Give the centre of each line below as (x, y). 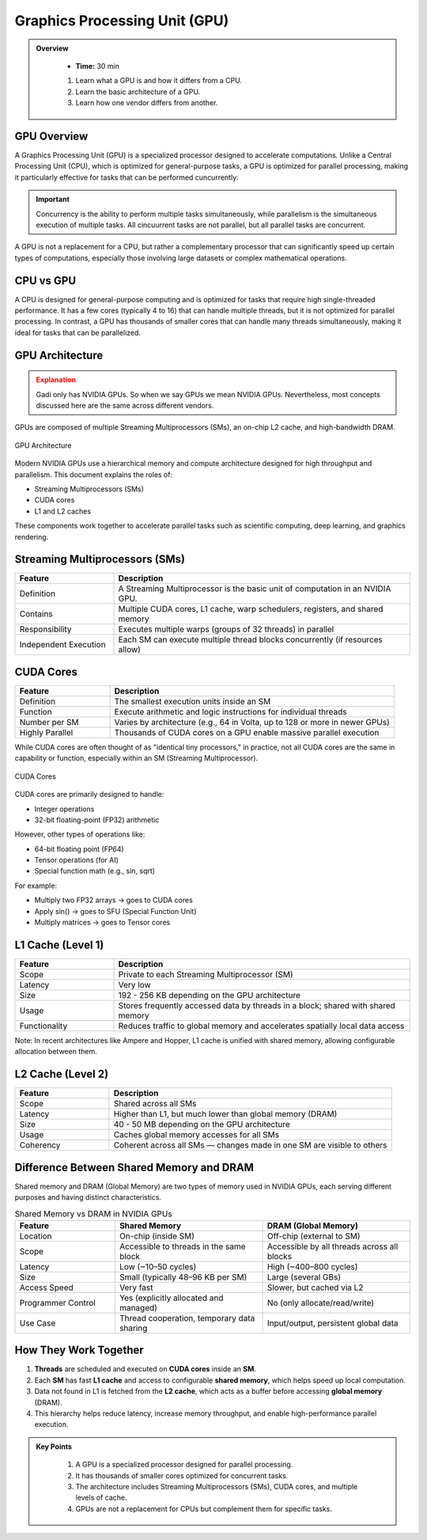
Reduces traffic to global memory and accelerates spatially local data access (261, 1026)
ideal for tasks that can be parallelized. (78, 332)
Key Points (54, 1446)
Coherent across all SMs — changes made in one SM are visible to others (250, 1145)
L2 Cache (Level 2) (62, 1074)
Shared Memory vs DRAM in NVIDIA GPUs (94, 1213)
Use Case (38, 1323)
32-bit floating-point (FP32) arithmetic (97, 820)
